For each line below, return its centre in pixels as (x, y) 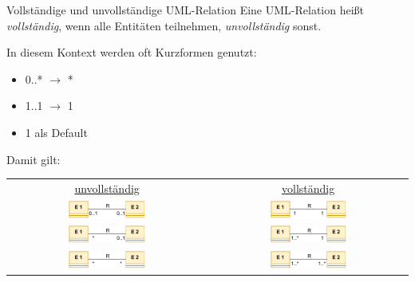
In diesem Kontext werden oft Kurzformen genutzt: (132, 52)
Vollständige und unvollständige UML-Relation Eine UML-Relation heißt (186, 10)
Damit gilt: (34, 159)
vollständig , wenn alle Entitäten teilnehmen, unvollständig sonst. (164, 25)
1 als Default (56, 132)
